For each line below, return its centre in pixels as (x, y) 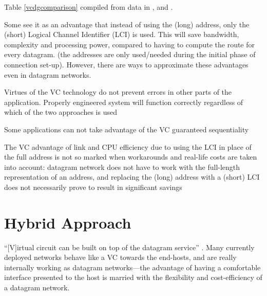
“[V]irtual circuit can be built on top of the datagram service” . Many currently (129, 247)
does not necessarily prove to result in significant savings (93, 187)
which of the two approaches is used (61, 112)
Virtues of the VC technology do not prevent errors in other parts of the (118, 92)
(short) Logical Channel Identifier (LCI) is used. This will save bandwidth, (122, 34)
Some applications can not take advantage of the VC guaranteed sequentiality (127, 129)
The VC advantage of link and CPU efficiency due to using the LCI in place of (128, 146)
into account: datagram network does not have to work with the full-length (122, 167)
